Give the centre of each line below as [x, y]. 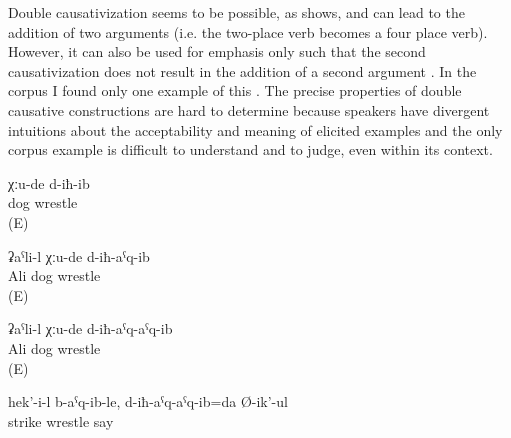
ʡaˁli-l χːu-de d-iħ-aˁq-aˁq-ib [90, 328]
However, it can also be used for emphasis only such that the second [217, 51]
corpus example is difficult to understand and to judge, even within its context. [250, 149]
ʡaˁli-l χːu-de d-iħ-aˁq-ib [79, 255]
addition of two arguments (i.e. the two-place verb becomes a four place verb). [248, 31]
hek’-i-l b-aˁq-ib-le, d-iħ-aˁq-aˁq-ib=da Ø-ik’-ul [148, 401]
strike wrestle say [61, 420]
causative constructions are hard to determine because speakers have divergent [249, 109]
